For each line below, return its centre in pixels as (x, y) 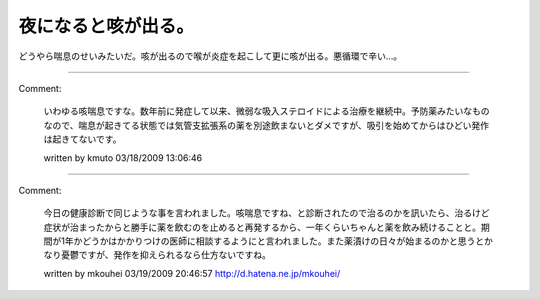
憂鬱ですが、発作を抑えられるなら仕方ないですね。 (166, 255)
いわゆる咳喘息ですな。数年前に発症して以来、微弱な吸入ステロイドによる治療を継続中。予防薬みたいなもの (266, 111)
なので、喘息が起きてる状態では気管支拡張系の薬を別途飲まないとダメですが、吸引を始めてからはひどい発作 (266, 125)
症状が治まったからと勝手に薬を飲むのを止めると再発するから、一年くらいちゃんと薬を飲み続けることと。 (262, 227)
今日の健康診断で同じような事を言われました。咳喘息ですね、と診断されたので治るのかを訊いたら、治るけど (266, 213)
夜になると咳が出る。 (106, 26)
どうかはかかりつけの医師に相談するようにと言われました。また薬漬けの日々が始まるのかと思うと (283, 241)
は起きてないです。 (82, 139)
